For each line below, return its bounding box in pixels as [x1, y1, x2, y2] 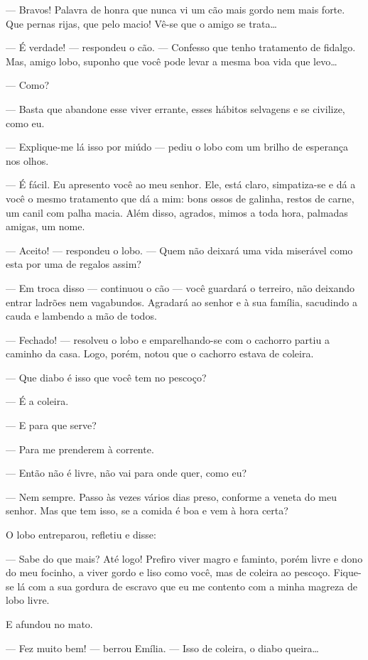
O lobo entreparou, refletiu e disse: [6, 527, 156, 542]
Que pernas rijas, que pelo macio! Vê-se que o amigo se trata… [6, 16, 277, 31]
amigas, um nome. [6, 219, 85, 234]
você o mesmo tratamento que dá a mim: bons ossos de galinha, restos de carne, [6, 190, 355, 205]
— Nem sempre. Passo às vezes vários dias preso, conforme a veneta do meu [6, 489, 337, 504]
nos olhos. [6, 153, 49, 168]
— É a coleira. [6, 394, 69, 409]
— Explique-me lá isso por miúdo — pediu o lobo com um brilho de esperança [6, 139, 348, 154]
